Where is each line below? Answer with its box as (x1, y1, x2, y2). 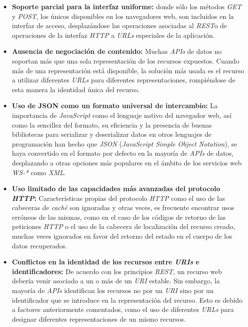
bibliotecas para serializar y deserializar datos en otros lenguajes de (12, 129, 212, 139)
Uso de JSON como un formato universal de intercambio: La (12, 100, 218, 111)
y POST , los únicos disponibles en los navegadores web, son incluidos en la (12, 11, 234, 21)
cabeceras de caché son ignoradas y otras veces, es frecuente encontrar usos (12, 202, 234, 213)
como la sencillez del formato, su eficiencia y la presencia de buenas (12, 119, 212, 130)
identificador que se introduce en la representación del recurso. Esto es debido (12, 294, 243, 305)
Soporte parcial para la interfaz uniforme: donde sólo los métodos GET (12, 1, 242, 11)
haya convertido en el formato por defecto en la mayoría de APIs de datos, (12, 148, 234, 158)
